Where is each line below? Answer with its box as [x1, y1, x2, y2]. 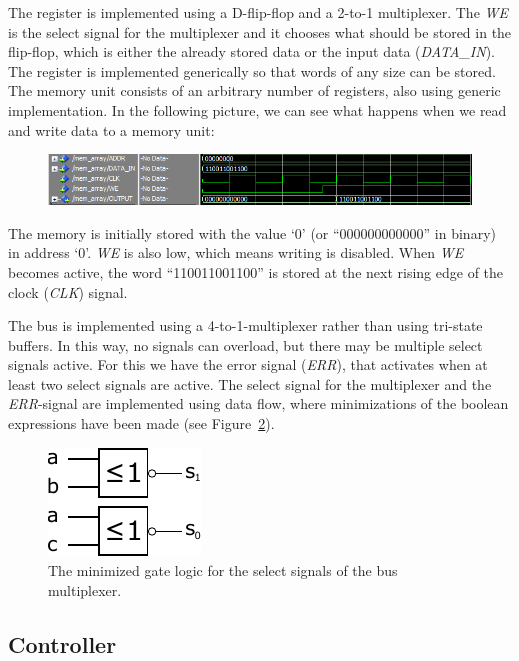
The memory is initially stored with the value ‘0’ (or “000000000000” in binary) [8, 222, 496, 243]
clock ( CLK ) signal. [8, 281, 128, 302]
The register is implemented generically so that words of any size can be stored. [8, 60, 496, 81]
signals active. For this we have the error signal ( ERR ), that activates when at [8, 354, 488, 375]
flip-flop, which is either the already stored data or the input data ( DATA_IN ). [8, 41, 496, 62]
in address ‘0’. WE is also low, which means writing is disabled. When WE [8, 242, 464, 263]
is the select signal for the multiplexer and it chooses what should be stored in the [8, 21, 512, 42]
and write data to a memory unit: [8, 119, 215, 140]
